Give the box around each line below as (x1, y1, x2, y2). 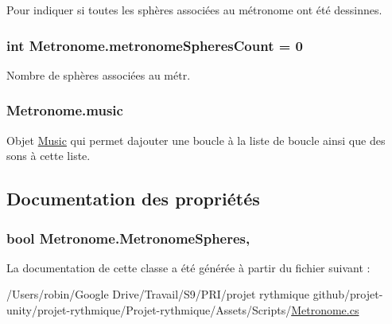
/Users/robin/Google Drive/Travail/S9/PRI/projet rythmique (6, 286, 310, 303)
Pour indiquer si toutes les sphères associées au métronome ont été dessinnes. (6, 2, 382, 18)
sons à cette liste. (6, 147, 91, 164)
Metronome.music (6, 100, 123, 120)
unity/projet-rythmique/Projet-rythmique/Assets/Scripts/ (6, 302, 292, 318)
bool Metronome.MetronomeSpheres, (6, 228, 250, 248)
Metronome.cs (291, 302, 359, 318)
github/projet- (312, 286, 383, 303)
